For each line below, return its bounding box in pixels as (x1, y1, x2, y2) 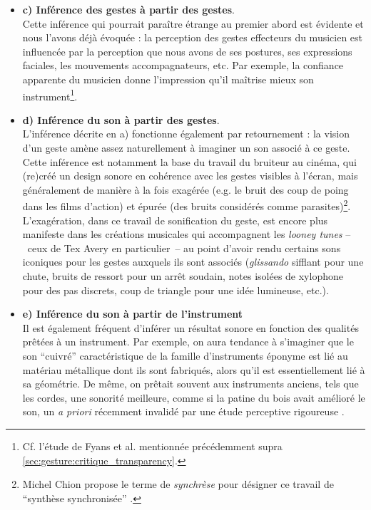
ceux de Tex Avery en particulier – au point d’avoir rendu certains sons (27, 240, 341, 255)
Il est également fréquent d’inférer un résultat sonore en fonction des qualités (22, 320, 359, 335)
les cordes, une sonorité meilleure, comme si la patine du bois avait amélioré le (22, 390, 365, 405)
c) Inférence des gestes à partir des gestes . (22, 2, 235, 16)
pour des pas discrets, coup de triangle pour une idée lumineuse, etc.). (22, 282, 329, 297)
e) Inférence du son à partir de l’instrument (22, 306, 243, 321)
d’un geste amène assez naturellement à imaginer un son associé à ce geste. (22, 140, 350, 155)
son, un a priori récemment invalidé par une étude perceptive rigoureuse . (22, 404, 345, 419)
